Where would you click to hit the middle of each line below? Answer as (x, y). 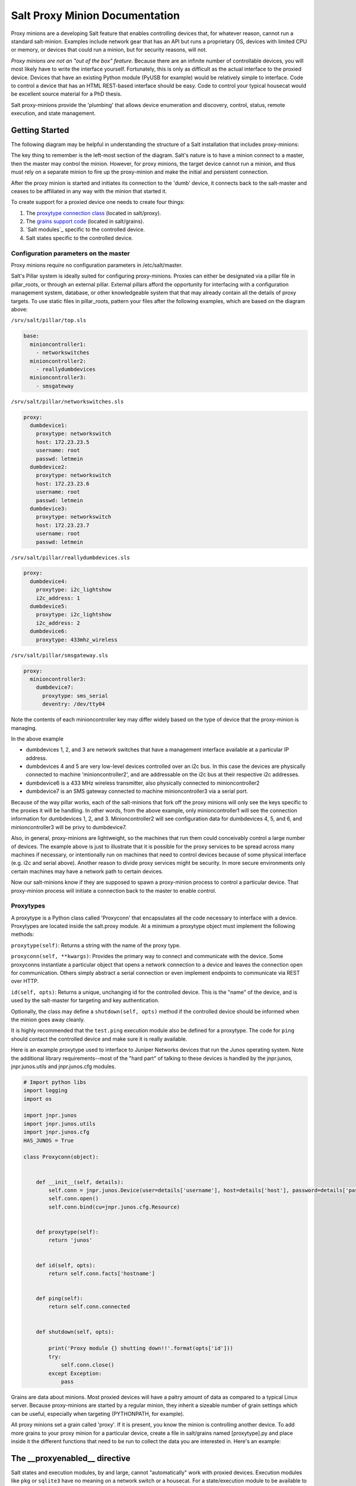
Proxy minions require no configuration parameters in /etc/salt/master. (97, 265)
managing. (24, 728)
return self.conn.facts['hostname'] (102, 1273)
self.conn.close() (88, 1365)
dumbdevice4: (49, 581)
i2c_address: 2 (58, 623)
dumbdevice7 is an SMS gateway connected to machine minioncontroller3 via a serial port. (137, 791)
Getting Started (40, 130)
